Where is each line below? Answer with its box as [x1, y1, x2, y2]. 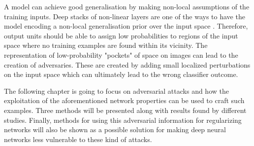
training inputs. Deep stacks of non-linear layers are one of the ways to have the [4, 11, 245, 21]
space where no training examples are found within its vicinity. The [4, 40, 208, 50]
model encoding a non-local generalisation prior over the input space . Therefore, [4, 21, 248, 31]
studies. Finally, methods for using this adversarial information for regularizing [4, 114, 242, 125]
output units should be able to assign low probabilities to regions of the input [4, 30, 238, 40]
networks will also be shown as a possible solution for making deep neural [4, 124, 226, 135]
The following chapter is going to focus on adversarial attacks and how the [4, 85, 229, 96]
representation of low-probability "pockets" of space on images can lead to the [4, 49, 238, 60]
